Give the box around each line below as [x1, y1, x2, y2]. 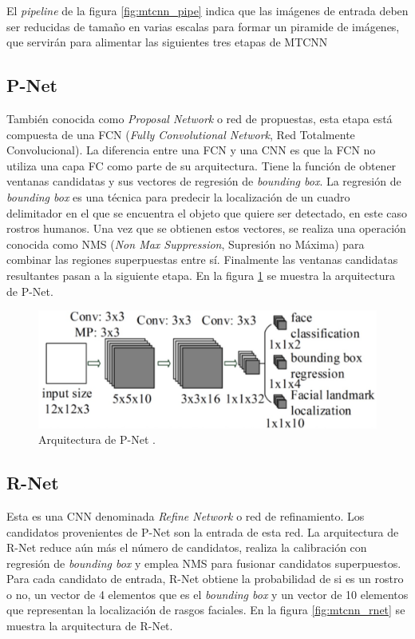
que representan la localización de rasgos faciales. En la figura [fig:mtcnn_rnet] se [6, 601, 405, 618]
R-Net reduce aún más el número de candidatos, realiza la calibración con [6, 539, 367, 556]
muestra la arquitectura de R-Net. [6, 617, 173, 634]
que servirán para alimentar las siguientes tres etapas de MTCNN [6, 34, 328, 50]
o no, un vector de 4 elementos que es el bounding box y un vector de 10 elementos [6, 585, 409, 602]
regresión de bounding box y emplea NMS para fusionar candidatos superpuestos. [6, 554, 401, 571]
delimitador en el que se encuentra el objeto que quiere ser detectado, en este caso [6, 204, 408, 221]
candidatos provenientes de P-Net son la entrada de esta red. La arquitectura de [6, 523, 399, 540]
